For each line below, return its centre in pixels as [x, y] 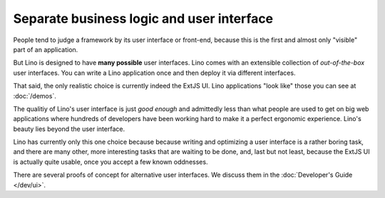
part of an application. [46, 49]
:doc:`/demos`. [35, 95]
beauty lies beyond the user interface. [69, 129]
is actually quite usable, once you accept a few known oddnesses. [111, 162]
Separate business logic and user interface [143, 19]
